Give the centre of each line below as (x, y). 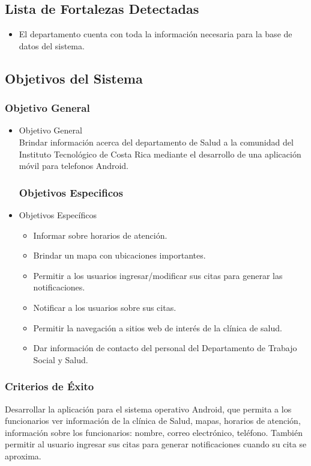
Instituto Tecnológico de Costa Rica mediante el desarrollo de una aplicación (160, 154)
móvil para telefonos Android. (74, 166)
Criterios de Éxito (50, 386)
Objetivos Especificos (71, 192)
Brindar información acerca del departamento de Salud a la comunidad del (156, 142)
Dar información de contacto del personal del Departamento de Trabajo (165, 348)
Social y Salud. (61, 359)
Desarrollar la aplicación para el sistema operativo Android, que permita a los (148, 409)
